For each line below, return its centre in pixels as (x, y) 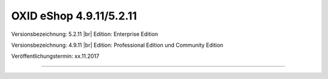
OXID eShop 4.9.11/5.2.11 (74, 16)
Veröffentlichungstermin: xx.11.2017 (55, 56)
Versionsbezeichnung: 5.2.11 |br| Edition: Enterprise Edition (85, 34)
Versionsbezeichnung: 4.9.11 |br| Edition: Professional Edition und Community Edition (117, 45)
